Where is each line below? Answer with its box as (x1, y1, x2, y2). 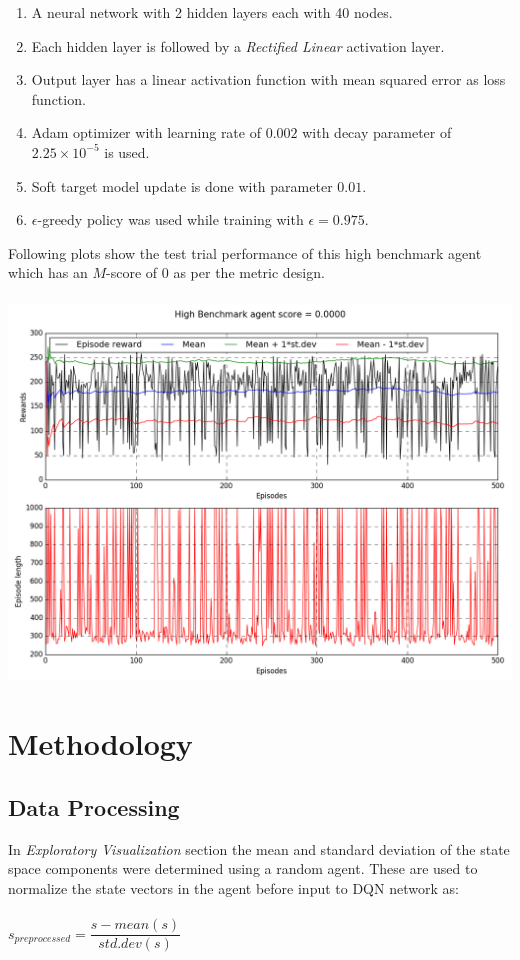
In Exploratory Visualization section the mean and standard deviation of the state (8, 838, 510, 859)
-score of (106, 262, 158, 283)
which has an (8, 262, 88, 283)
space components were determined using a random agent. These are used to (8, 858, 478, 879)
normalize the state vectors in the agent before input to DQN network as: (8, 877, 459, 898)
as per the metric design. (173, 262, 325, 283)
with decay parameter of (302, 122, 452, 143)
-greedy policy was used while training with (37, 209, 304, 230)
